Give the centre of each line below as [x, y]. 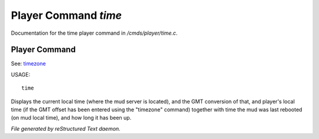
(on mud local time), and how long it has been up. [71, 118]
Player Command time [66, 15]
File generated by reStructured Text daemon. [66, 128]
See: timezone [28, 64]
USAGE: [21, 74]
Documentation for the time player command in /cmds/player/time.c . [94, 33]
